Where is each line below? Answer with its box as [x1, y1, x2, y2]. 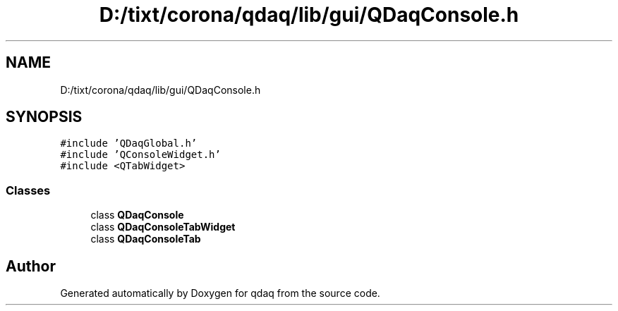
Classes [6, 183, 51, 197]
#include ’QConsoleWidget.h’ [60, 149, 221, 161]
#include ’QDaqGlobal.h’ [60, 138, 198, 150]
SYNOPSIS [6, 108, 83, 126]
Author [6, 257, 56, 275]
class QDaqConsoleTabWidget [90, 221, 236, 233]
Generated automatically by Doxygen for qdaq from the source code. [60, 287, 380, 300]
